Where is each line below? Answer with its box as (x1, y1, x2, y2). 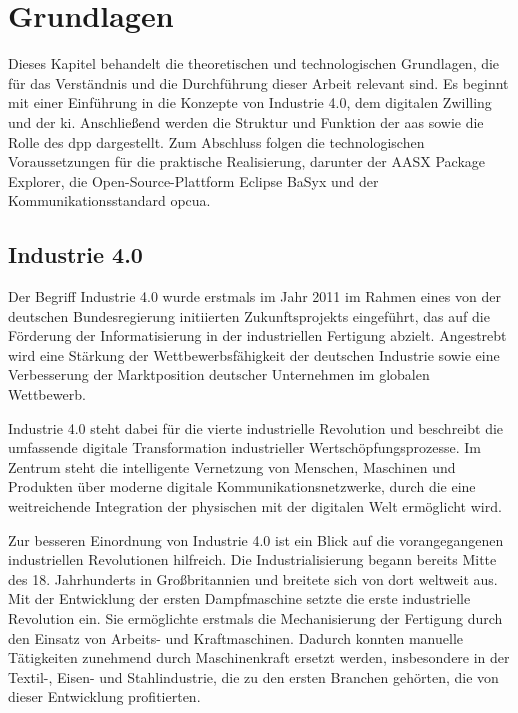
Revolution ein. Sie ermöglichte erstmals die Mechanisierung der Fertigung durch (8, 607, 503, 628)
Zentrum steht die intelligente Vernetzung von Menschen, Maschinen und (8, 456, 456, 477)
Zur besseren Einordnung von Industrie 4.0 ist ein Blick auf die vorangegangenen (8, 529, 504, 550)
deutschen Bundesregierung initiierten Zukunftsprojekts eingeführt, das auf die (8, 305, 490, 326)
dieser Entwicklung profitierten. (8, 686, 201, 707)
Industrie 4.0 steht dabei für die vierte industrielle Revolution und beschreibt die (8, 417, 504, 438)
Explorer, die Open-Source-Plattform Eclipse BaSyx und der (8, 170, 379, 191)
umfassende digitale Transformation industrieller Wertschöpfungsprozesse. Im (8, 437, 481, 458)
